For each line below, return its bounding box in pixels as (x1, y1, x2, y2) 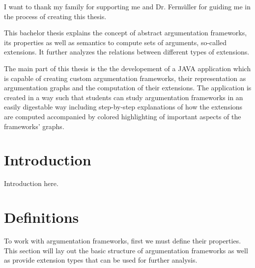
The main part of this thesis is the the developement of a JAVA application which (4, 63, 251, 73)
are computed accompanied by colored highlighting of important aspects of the (4, 111, 241, 121)
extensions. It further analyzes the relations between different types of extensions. (4, 47, 250, 57)
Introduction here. (4, 178, 58, 188)
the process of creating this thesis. (4, 11, 107, 21)
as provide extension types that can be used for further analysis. (4, 255, 198, 265)
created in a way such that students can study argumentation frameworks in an (4, 92, 243, 102)
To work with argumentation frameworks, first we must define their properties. (4, 235, 241, 245)
